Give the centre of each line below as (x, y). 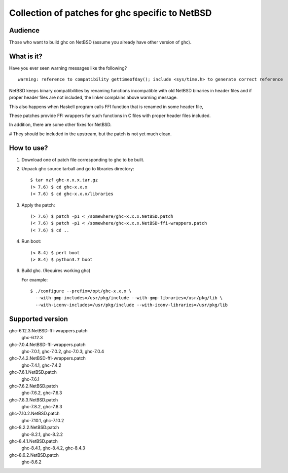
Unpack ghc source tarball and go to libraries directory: (78, 169)
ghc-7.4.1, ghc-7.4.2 (41, 365)
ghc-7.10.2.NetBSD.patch (35, 414)
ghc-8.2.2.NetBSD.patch (34, 428)
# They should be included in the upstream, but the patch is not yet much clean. (90, 134)
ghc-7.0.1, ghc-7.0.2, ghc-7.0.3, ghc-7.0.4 (63, 351)
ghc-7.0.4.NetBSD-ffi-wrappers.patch (47, 344)
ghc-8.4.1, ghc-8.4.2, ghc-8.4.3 (54, 448)
